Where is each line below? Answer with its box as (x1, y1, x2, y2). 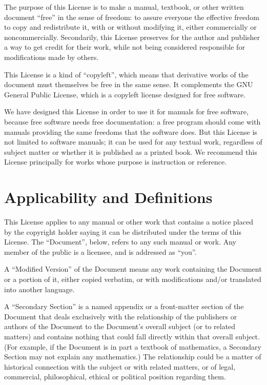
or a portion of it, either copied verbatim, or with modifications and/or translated (4, 274, 261, 284)
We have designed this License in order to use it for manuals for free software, (4, 106, 249, 117)
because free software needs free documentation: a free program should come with (4, 116, 261, 127)
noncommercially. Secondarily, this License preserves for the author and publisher (4, 31, 260, 42)
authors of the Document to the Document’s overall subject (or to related (4, 321, 236, 332)
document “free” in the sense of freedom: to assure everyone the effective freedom (4, 11, 259, 22)
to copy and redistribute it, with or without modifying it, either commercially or (4, 22, 257, 32)
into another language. (4, 283, 75, 294)
